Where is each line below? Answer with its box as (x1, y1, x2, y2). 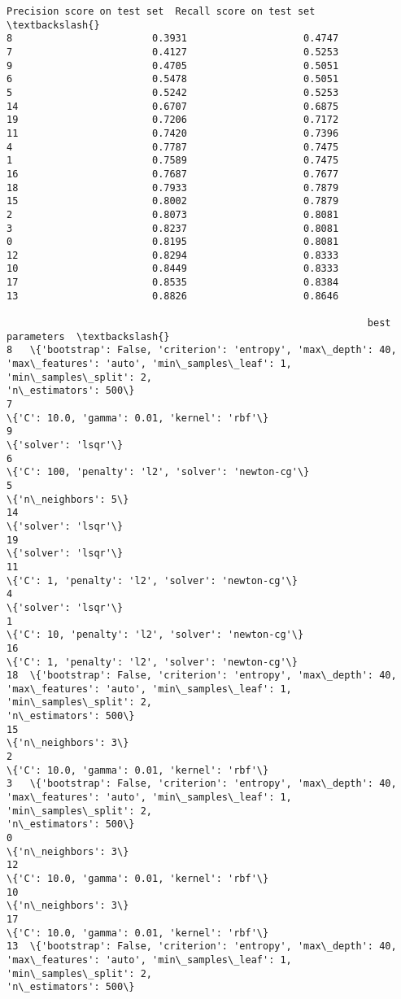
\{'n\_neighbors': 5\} (7, 493, 129, 505)
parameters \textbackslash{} (7, 330, 170, 342)
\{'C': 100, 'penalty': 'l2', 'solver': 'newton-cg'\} (7, 466, 310, 478)
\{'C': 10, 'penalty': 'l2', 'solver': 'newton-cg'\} (7, 629, 304, 641)
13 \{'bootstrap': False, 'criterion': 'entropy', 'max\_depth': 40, (7, 940, 397, 953)
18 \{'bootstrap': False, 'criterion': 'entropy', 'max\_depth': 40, (7, 670, 397, 682)
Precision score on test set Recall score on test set (7, 6, 316, 17)
